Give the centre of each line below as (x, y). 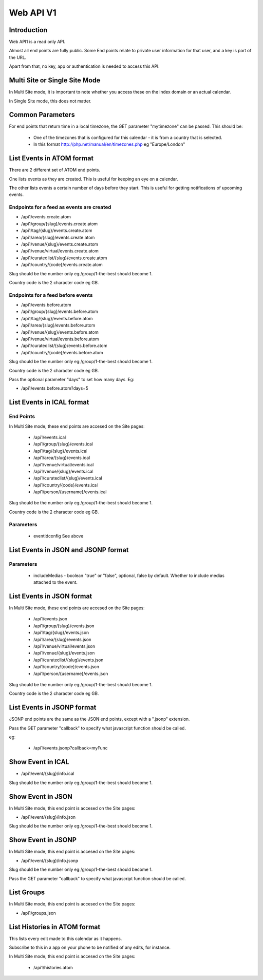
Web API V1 (33, 13)
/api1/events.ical (50, 437)
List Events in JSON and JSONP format (69, 550)
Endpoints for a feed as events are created (60, 207)
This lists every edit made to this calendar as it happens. (66, 939)
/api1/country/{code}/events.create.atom (62, 265)
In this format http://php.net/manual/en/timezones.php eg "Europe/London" (109, 144)
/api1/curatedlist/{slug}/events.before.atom (64, 346)
